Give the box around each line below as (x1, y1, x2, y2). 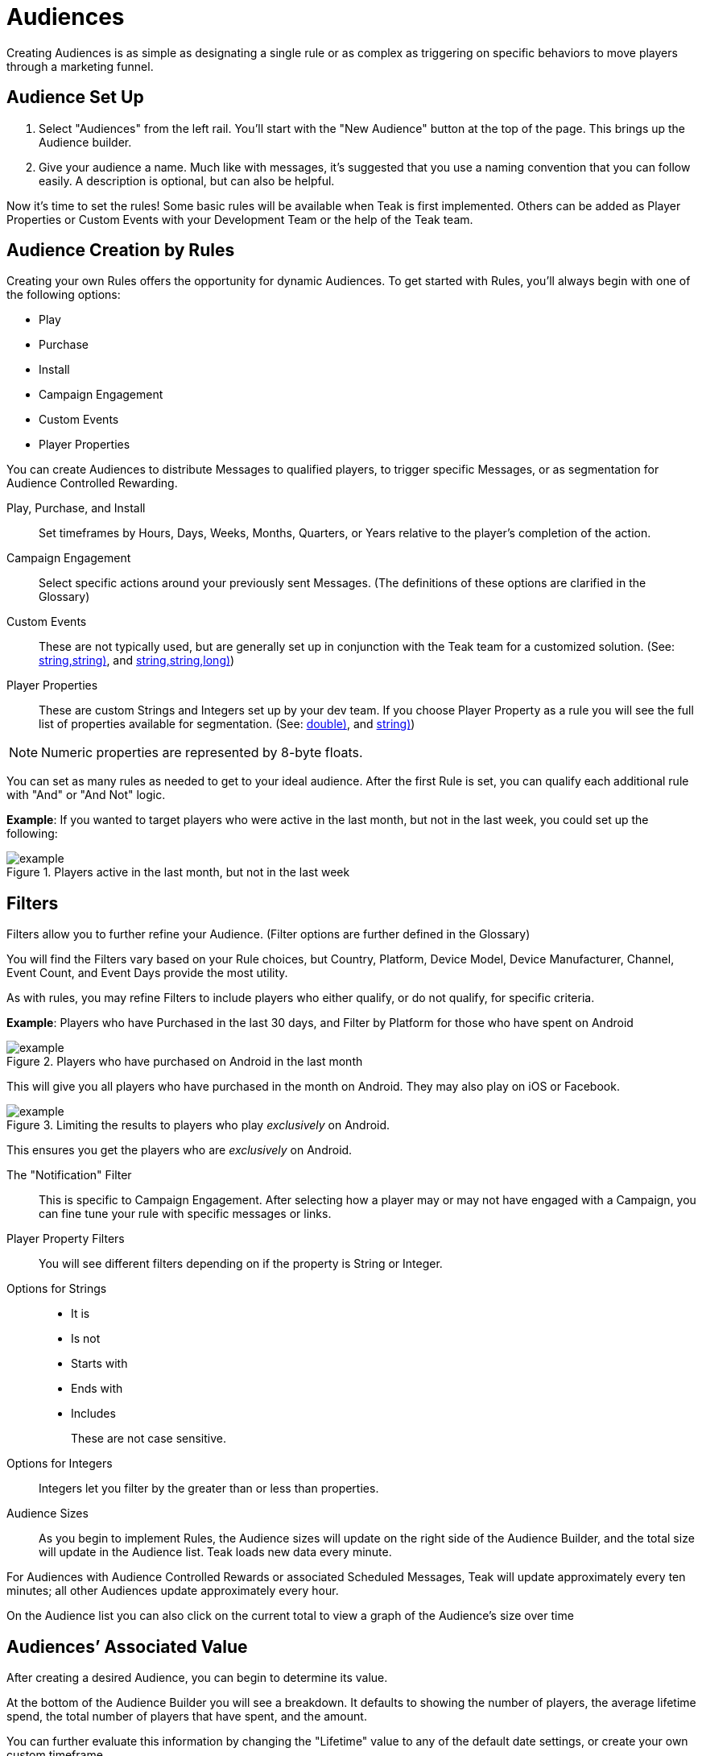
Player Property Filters (6, 1232, 125, 1246)
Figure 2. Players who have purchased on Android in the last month (6, 1054, 363, 1069)
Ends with (71, 1381, 123, 1396)
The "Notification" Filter (6, 1168, 132, 1182)
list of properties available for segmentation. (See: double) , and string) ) (39, 717, 415, 731)
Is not (71, 1331, 101, 1346)
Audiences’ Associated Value (6, 1636, 248, 1657)
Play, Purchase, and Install (6, 501, 146, 516)
